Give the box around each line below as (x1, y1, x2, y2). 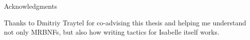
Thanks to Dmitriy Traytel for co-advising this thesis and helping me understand (4, 17, 247, 27)
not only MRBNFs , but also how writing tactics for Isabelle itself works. (4, 27, 219, 37)
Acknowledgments (4, 1, 57, 11)
